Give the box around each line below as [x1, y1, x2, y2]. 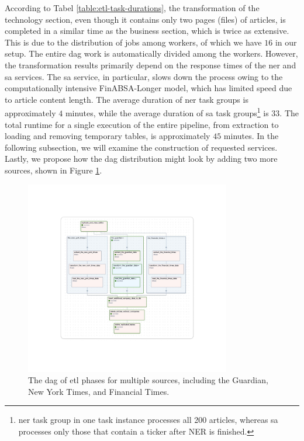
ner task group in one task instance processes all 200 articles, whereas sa [18, 414, 278, 426]
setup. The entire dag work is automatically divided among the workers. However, [5, 47, 298, 60]
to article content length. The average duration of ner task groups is [5, 93, 248, 105]
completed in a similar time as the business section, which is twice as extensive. [5, 25, 289, 37]
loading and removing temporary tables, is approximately [5, 130, 210, 142]
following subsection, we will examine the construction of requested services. [5, 141, 278, 153]
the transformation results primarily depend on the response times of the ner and [5, 58, 296, 71]
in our [275, 36, 297, 48]
